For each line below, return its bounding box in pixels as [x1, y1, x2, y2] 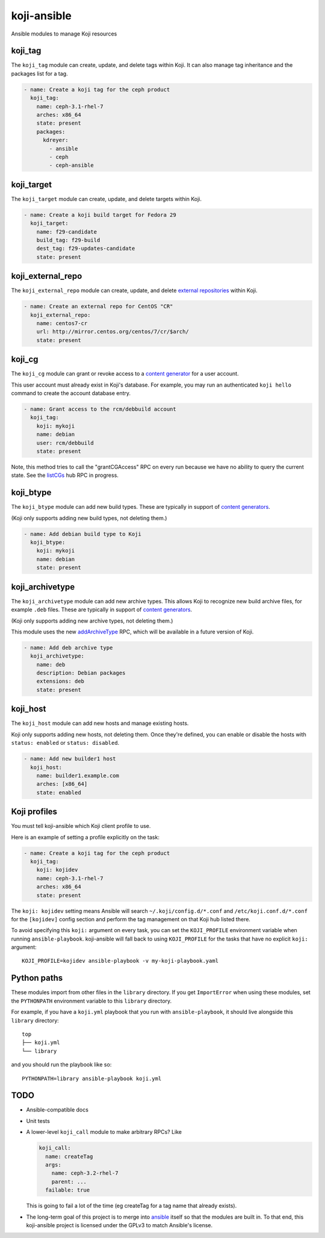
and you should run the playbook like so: [11, 1061, 112, 1068]
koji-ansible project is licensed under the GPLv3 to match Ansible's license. [26, 1221, 213, 1228]
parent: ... [51, 1178, 87, 1185]
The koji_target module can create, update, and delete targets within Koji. [11, 195, 202, 202]
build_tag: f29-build [36, 237, 101, 243]
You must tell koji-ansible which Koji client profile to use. [11, 823, 151, 830]
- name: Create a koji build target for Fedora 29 [23, 211, 177, 218]
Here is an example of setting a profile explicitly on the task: [11, 833, 159, 841]
